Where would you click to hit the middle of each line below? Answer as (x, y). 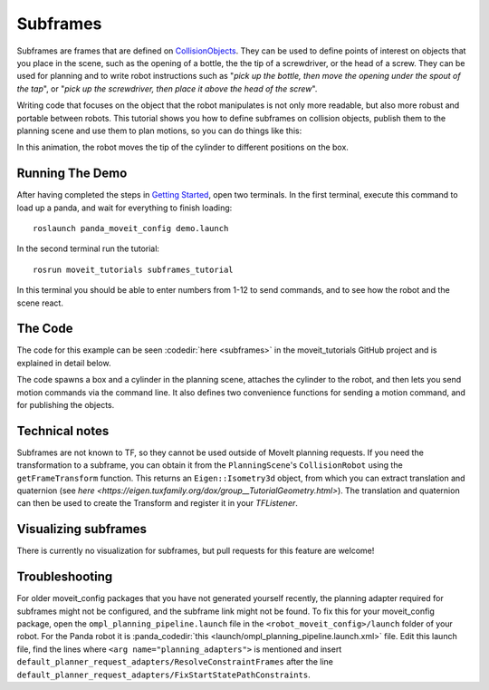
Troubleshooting (65, 577)
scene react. (40, 303)
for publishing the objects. (66, 405)
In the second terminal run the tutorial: (88, 248)
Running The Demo (72, 174)
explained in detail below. (64, 363)
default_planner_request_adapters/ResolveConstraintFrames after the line (175, 662)
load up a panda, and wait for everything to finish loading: (125, 208)
